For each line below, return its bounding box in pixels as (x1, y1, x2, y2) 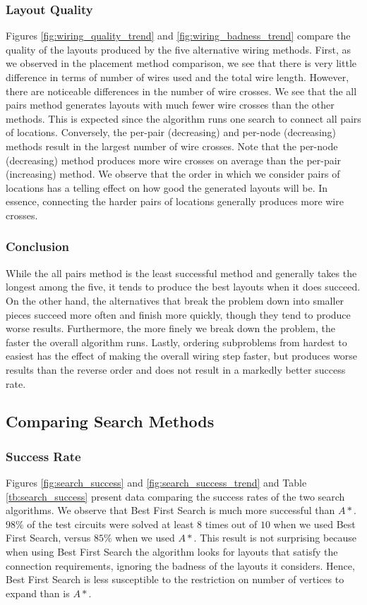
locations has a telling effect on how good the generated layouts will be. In (6, 180, 328, 195)
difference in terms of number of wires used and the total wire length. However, (6, 70, 349, 84)
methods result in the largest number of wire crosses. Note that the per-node (6, 138, 338, 153)
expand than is (6, 585, 70, 600)
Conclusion (6, 238, 69, 255)
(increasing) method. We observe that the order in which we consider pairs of (6, 166, 340, 181)
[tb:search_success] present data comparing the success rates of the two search (6, 489, 345, 503)
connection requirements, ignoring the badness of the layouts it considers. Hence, (6, 558, 355, 573)
